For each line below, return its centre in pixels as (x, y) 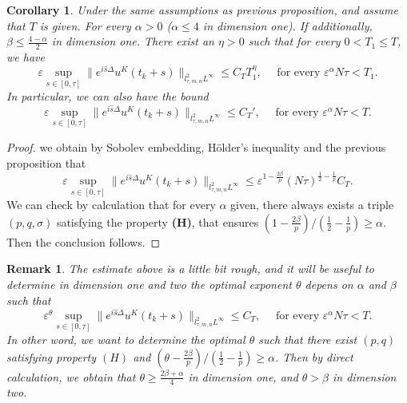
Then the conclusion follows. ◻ (84, 241)
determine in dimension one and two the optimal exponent (149, 284)
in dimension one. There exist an (133, 41)
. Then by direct (314, 356)
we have (26, 57)
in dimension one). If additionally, (287, 25)
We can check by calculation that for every (111, 205)
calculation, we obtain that (71, 376)
